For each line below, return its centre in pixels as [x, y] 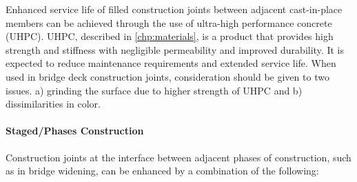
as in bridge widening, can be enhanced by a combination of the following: [162, 171]
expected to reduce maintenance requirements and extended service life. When [171, 63]
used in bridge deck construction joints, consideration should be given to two [167, 76]
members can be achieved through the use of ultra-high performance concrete [169, 22]
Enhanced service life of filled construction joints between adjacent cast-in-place [174, 9]
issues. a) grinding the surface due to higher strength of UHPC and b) [154, 90]
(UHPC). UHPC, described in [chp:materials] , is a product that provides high [170, 36]
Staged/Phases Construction [75, 131]
